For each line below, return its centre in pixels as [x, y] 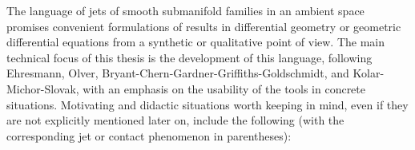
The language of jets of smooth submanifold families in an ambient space [185, 10]
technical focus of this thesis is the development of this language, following [189, 57]
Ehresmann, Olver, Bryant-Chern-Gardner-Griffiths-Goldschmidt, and [178, 73]
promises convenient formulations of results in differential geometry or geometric [204, 26]
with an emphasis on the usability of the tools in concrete [224, 88]
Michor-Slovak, [43, 88]
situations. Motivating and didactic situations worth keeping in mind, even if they [207, 104]
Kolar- [369, 73]
